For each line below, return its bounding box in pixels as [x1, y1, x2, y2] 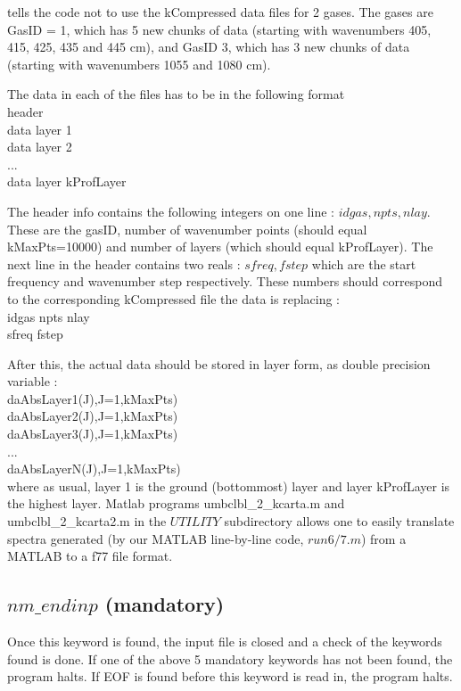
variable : [7, 372, 58, 391]
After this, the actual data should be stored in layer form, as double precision [7, 354, 431, 373]
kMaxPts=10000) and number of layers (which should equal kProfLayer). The [7, 237, 433, 256]
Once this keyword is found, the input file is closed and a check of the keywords [7, 632, 442, 651]
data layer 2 [7, 137, 72, 156]
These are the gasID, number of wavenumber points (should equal [7, 219, 367, 238]
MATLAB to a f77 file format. [7, 547, 173, 565]
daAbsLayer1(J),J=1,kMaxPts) [7, 389, 178, 407]
